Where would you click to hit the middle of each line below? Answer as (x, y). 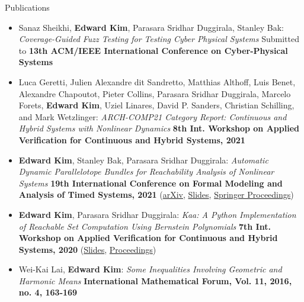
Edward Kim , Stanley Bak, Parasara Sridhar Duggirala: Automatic (143, 160)
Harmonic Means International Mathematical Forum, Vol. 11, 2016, (155, 280)
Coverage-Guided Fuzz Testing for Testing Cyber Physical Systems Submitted (159, 39)
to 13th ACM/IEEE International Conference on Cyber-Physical (153, 50)
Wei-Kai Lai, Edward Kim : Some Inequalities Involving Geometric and (150, 269)
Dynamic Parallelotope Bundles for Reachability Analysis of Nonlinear (146, 171)
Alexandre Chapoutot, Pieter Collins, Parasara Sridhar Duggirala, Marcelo (155, 93)
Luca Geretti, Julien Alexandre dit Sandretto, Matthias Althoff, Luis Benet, (157, 81)
